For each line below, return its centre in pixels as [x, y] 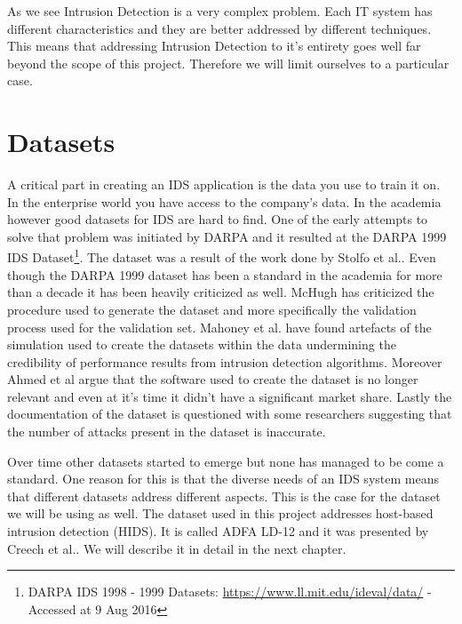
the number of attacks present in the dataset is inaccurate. [167, 432]
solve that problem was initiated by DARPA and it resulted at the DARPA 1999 [227, 236]
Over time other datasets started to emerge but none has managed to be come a [226, 461]
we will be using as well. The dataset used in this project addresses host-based [220, 513]
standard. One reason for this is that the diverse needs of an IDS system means [223, 479]
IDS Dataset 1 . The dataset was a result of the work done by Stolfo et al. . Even [222, 256]
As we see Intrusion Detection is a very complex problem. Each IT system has [220, 11]
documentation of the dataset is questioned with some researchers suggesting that [230, 414]
